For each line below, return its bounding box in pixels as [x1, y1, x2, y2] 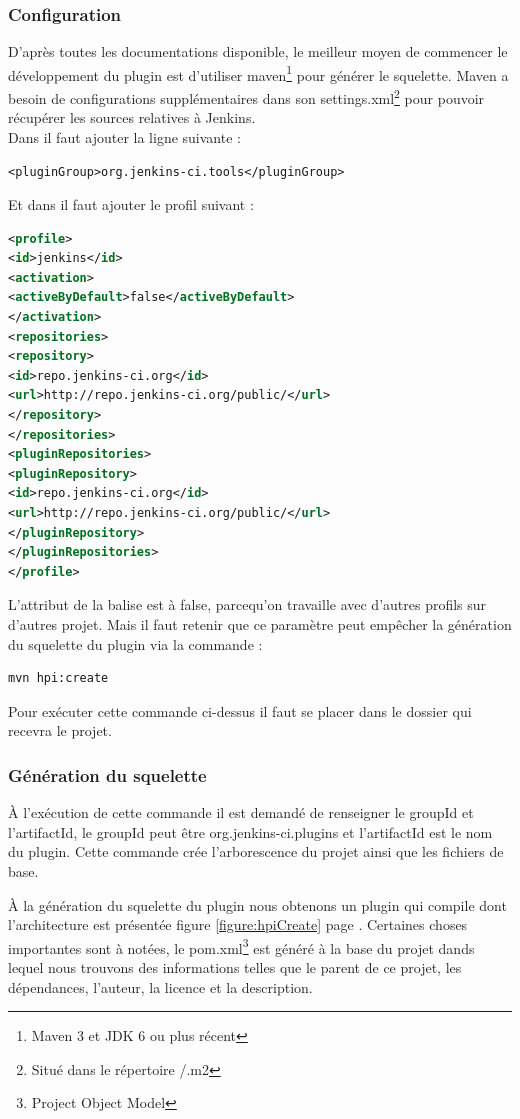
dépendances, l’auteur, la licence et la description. [8, 976, 313, 997]
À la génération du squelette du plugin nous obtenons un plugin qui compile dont [8, 894, 507, 915]
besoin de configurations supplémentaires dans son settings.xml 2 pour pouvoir [8, 85, 485, 108]
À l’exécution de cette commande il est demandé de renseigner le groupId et [8, 802, 474, 823]
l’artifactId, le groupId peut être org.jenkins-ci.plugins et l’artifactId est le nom [8, 821, 493, 842]
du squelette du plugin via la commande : [8, 633, 263, 654]
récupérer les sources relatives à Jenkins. [8, 107, 256, 128]
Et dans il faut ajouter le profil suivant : [8, 194, 254, 215]
